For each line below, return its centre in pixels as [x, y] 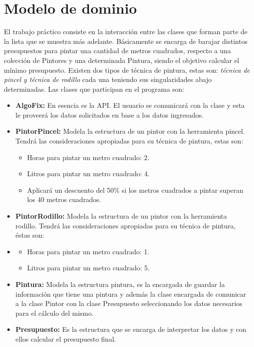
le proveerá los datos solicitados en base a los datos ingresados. [109, 114]
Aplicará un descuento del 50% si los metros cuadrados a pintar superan [135, 190]
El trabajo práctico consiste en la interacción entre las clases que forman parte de [126, 31]
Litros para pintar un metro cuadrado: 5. [88, 268]
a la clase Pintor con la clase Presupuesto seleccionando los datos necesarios [129, 303]
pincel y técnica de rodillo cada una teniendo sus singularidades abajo [108, 79]
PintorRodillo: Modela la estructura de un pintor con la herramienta [121, 216]
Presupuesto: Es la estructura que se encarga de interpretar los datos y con [131, 329]
